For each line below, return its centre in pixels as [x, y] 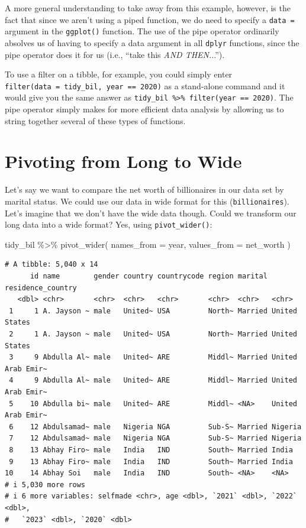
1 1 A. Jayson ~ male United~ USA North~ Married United [153, 311]
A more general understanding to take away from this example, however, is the [148, 8]
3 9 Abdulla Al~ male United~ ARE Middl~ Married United [153, 357]
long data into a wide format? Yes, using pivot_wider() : [109, 224]
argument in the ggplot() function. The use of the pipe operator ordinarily [142, 31]
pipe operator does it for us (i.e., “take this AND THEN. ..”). [115, 54]
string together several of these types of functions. [95, 120]
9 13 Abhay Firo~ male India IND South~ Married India [151, 461]
